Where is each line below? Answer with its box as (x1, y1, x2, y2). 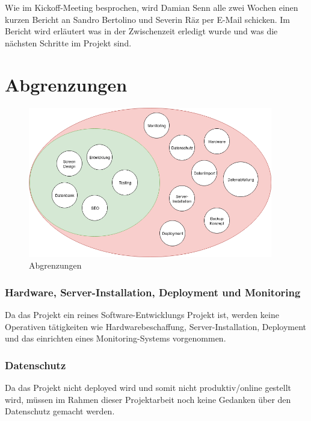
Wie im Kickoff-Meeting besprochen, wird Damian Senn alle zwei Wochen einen (5, 1, 298, 13)
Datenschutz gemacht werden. (5, 405, 115, 417)
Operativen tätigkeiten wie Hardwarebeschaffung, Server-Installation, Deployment (5, 320, 307, 332)
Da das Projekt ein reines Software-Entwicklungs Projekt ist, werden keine (5, 308, 279, 321)
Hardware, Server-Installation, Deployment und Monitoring (5, 284, 301, 299)
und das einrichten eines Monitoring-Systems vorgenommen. (5, 332, 226, 345)
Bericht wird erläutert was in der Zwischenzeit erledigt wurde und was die (5, 25, 278, 37)
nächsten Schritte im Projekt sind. (5, 36, 132, 49)
